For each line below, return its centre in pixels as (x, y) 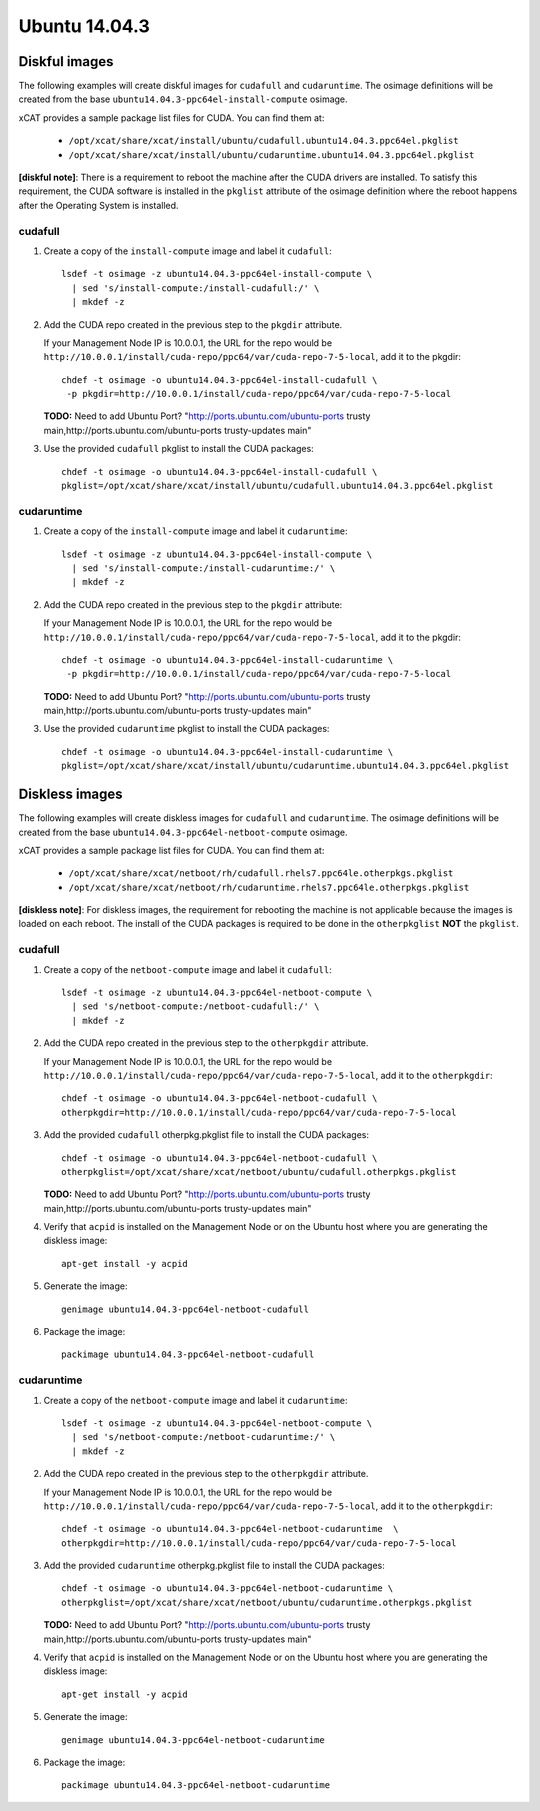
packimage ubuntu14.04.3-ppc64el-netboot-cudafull (188, 1354)
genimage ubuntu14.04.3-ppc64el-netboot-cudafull (185, 1309)
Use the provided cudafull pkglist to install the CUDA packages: (178, 449)
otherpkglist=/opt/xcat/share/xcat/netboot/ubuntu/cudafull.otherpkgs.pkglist (259, 1171)
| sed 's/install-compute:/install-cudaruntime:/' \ (203, 568)
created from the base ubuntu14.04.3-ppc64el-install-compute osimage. (183, 99)
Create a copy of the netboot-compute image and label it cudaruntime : (195, 1400)
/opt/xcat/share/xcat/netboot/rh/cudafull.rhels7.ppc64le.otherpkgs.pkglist (261, 873)
